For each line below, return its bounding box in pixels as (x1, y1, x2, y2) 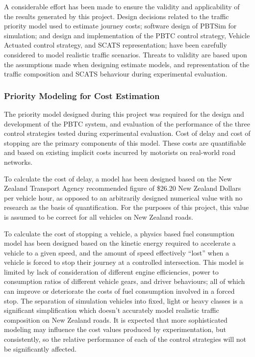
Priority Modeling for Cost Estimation (4, 89, 160, 102)
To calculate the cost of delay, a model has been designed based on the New (4, 173, 232, 183)
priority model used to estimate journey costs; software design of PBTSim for (4, 21, 237, 31)
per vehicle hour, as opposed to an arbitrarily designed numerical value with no (4, 192, 243, 203)
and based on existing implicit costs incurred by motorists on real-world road (4, 147, 236, 157)
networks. (4, 156, 33, 167)
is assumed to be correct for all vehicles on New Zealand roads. (4, 211, 193, 222)
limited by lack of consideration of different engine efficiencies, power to (4, 266, 219, 277)
